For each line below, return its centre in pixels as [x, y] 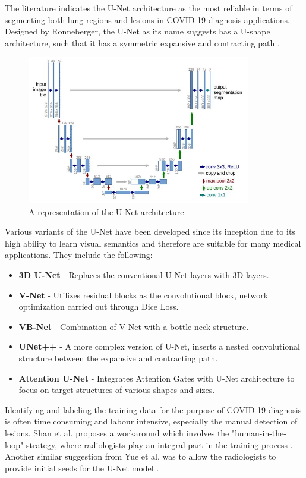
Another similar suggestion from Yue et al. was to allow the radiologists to [141, 456]
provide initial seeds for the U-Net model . [82, 468]
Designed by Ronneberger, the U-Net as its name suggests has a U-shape [138, 31]
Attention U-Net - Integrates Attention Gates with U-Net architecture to [157, 378]
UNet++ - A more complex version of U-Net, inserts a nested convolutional [159, 346]
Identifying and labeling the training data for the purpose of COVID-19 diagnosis [153, 409]
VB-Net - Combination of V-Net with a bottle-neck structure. [134, 326]
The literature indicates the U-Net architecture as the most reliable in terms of [149, 8]
